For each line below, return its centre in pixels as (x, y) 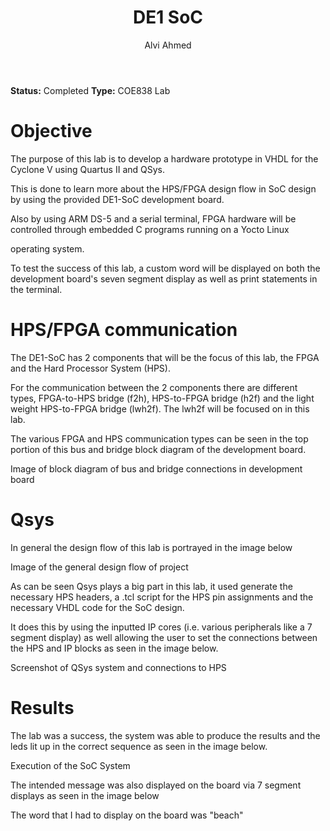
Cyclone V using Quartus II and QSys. (88, 169)
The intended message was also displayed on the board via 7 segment (156, 785)
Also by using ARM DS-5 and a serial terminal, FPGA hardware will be (153, 218)
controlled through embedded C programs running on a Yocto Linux (150, 229)
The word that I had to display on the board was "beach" (127, 815)
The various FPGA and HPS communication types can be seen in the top (159, 438)
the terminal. (36, 289)
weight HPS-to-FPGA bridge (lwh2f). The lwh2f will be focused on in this (160, 408)
